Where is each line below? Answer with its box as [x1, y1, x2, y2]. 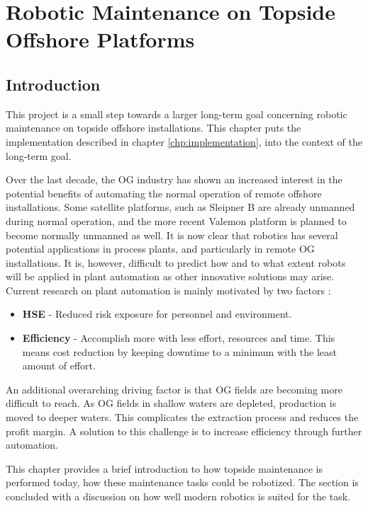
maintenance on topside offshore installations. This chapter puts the [6, 120, 301, 135]
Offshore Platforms [6, 25, 195, 54]
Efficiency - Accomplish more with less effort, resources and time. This [22, 330, 335, 345]
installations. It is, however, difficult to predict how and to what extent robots [6, 255, 346, 270]
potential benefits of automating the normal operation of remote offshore [6, 185, 322, 200]
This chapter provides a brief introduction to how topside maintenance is [6, 461, 323, 476]
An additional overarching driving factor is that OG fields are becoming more [6, 381, 342, 396]
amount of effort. [22, 358, 96, 373]
